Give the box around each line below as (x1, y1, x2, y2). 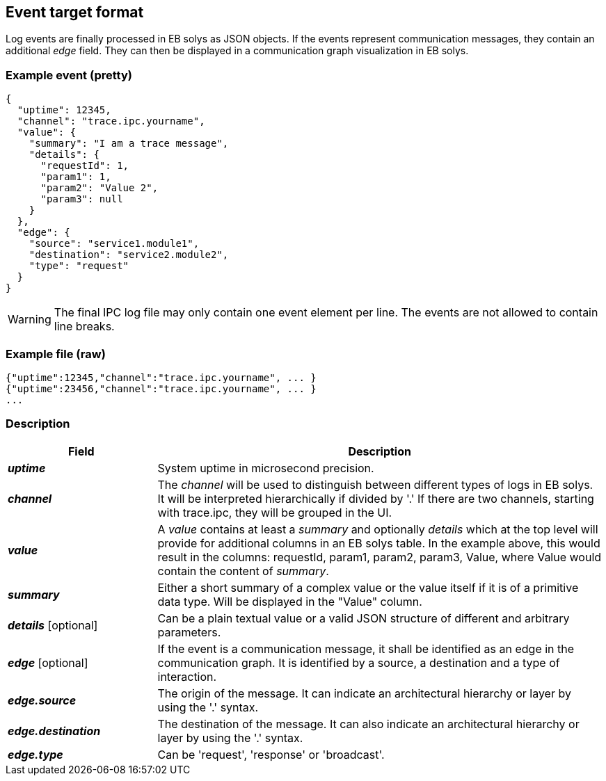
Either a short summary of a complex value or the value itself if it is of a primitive (157, 580, 579, 595)
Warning (8, 312, 51, 327)
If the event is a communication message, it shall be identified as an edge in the (157, 641, 575, 656)
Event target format (6, 3, 144, 21)
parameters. (157, 625, 221, 639)
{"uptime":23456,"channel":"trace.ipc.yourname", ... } (6, 383, 317, 394)
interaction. (157, 669, 217, 684)
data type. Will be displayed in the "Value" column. (157, 594, 422, 609)
